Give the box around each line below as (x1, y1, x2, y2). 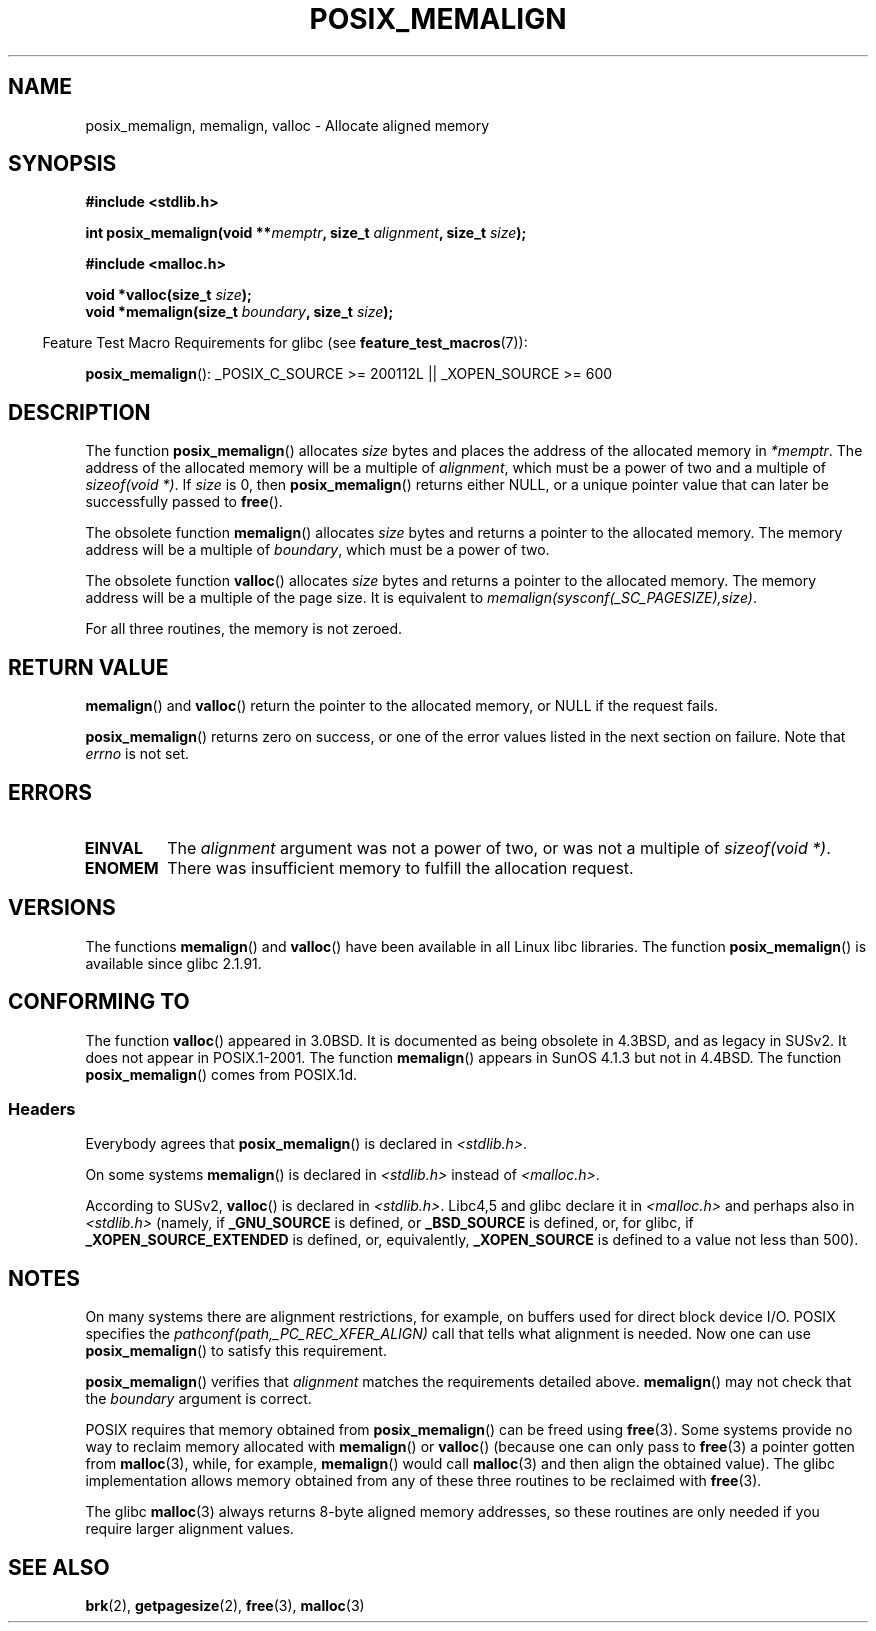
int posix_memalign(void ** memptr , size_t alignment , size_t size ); (85, 224, 527, 242)
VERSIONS (8, 895, 116, 921)
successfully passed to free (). (85, 493, 283, 511)
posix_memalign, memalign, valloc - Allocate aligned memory (85, 116, 490, 134)
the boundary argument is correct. (85, 1390, 312, 1408)
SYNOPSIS (8, 151, 117, 177)
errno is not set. (85, 745, 190, 763)
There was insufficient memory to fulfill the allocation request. (167, 857, 634, 878)
